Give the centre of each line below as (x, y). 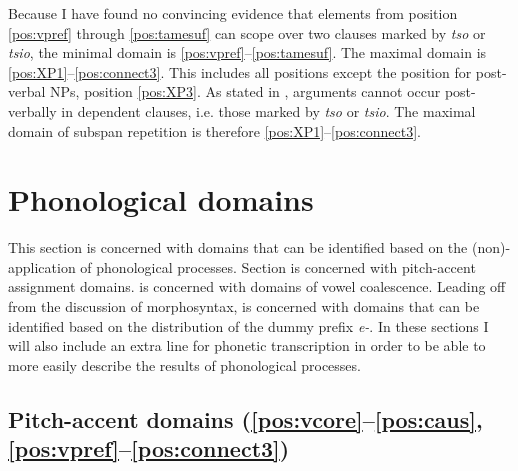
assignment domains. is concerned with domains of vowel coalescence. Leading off (257, 286)
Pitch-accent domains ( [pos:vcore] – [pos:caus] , (245, 418)
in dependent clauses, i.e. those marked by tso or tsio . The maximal (268, 110)
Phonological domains (161, 199)
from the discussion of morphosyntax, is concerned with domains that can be (244, 306)
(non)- (491, 247)
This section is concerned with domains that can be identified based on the (238, 247)
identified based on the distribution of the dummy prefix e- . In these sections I (248, 325)
